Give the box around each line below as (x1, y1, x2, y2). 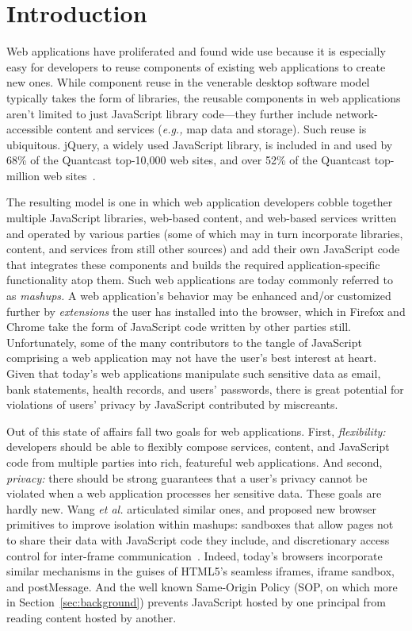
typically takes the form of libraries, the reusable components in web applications (6, 89, 401, 106)
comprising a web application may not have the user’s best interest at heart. (6, 349, 377, 366)
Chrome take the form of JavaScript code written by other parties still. (6, 318, 351, 335)
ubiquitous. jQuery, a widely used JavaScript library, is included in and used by (6, 136, 393, 152)
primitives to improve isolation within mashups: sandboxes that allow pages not (6, 516, 394, 533)
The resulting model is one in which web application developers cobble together (6, 194, 393, 210)
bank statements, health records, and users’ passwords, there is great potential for (6, 380, 404, 397)
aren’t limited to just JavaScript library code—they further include (6, 105, 332, 121)
